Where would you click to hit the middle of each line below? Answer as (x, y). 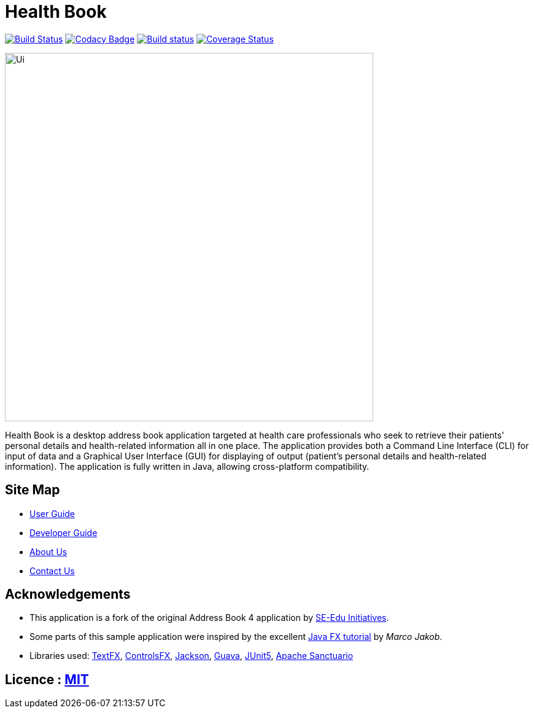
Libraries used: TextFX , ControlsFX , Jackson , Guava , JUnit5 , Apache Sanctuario (192, 656)
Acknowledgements (68, 594)
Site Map (33, 490)
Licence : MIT (47, 679)
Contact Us (52, 571)
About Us (48, 551)
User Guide (52, 513)
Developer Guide (64, 532)
